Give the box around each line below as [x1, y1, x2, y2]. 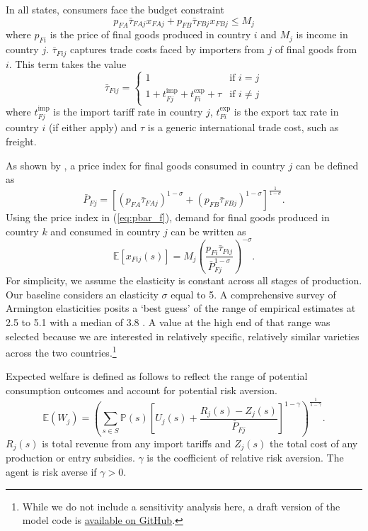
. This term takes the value [8, 56, 127, 71]
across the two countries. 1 [6, 343, 117, 359]
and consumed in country [50, 223, 161, 238]
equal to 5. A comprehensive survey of [171, 286, 336, 301]
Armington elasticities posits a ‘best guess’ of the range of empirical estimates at [6, 301, 356, 315]
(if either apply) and [48, 120, 137, 135]
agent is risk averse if [6, 464, 97, 479]
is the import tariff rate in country [53, 104, 203, 119]
